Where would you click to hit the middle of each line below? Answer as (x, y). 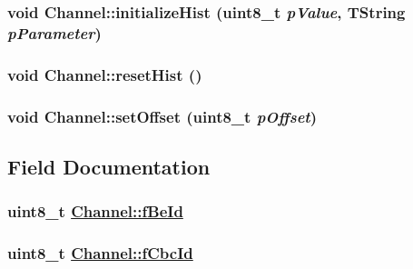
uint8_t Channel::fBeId (95, 211)
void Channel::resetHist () (105, 74)
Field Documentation (109, 166)
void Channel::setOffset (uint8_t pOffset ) (162, 116)
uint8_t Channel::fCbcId (100, 253)
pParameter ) (54, 32)
